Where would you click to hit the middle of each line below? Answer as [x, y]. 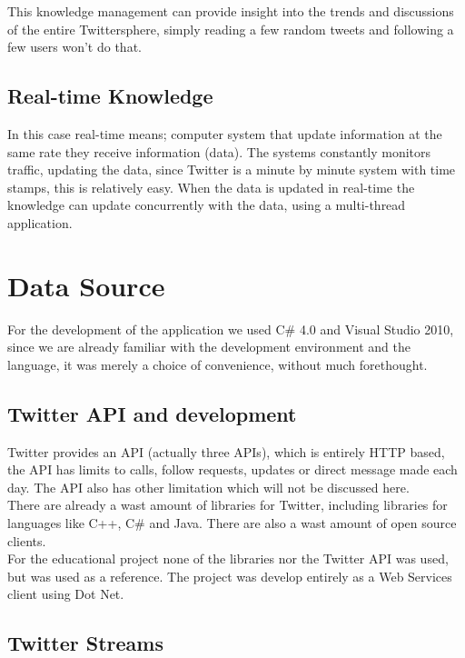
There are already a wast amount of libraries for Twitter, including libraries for [228, 505]
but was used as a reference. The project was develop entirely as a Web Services [230, 576]
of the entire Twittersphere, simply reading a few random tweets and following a [231, 29]
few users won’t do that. [74, 47]
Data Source [86, 285]
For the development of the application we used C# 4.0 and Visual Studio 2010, [231, 329]
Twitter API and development [152, 413]
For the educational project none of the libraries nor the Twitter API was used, [228, 558]
